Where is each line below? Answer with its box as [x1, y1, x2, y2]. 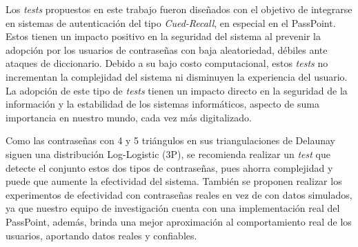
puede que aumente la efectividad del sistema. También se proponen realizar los [6, 174, 342, 188]
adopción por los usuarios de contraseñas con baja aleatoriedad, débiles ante [6, 42, 328, 57]
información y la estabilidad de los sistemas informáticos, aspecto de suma [6, 97, 319, 111]
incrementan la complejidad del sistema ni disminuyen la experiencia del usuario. [6, 69, 348, 83]
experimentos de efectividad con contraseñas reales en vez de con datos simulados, [6, 187, 352, 201]
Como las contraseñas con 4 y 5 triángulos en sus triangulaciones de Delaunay [6, 133, 335, 148]
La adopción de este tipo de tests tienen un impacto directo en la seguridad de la [6, 83, 348, 97]
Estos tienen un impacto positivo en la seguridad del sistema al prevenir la [6, 29, 321, 43]
